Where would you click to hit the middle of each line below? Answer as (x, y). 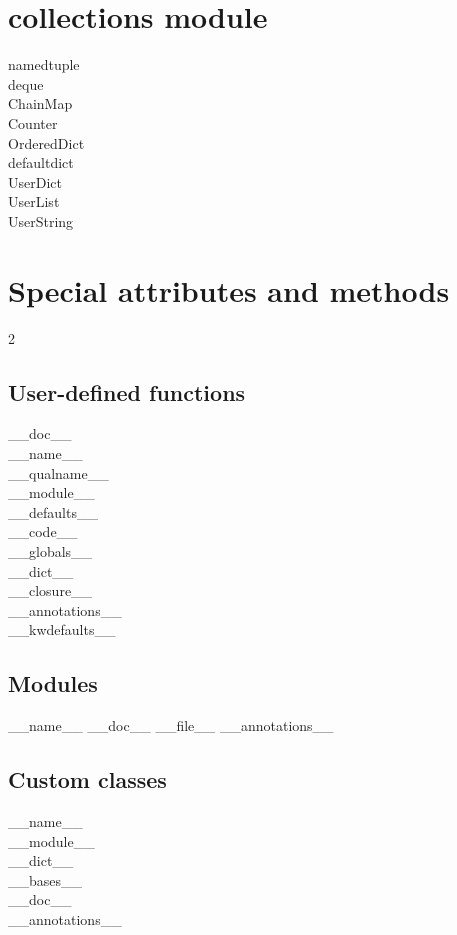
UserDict (35, 181)
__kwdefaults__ (62, 629)
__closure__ (50, 590)
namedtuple (44, 64)
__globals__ (50, 550)
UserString (41, 220)
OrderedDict (46, 142)
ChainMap (40, 103)
